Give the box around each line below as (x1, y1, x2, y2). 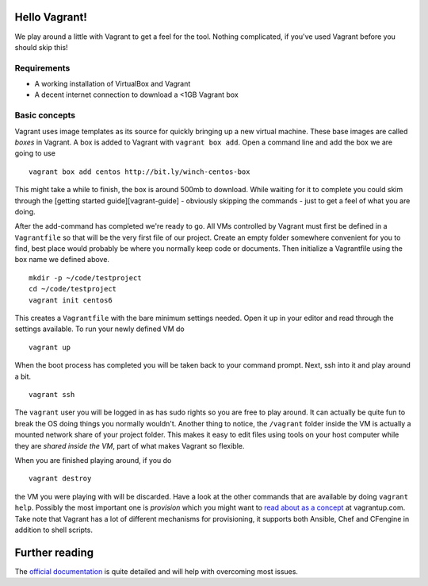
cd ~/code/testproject (29, 284, 117, 294)
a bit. (14, 372, 32, 381)
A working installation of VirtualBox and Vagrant (34, 79, 191, 89)
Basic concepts (14, 110, 75, 121)
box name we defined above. (14, 255, 110, 264)
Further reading (14, 546, 94, 559)
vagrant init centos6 (29, 295, 113, 305)
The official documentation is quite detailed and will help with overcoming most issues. (14, 566, 299, 576)
